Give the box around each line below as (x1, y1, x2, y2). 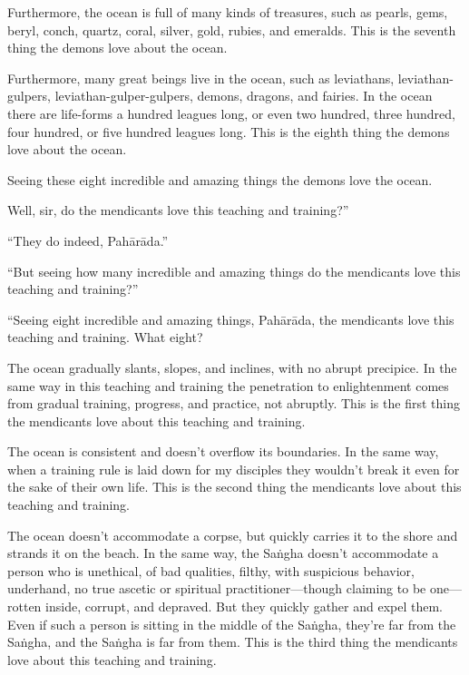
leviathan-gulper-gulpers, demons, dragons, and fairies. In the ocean (54, 86, 433, 105)
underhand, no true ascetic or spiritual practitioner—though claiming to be (7, 579, 426, 598)
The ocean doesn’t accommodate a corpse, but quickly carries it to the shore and (7, 525, 458, 544)
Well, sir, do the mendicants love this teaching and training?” (7, 201, 349, 220)
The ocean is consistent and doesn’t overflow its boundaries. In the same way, (7, 442, 439, 461)
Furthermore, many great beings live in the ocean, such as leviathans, (7, 68, 395, 87)
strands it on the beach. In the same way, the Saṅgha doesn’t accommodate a (7, 543, 439, 562)
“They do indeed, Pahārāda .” (7, 230, 169, 249)
